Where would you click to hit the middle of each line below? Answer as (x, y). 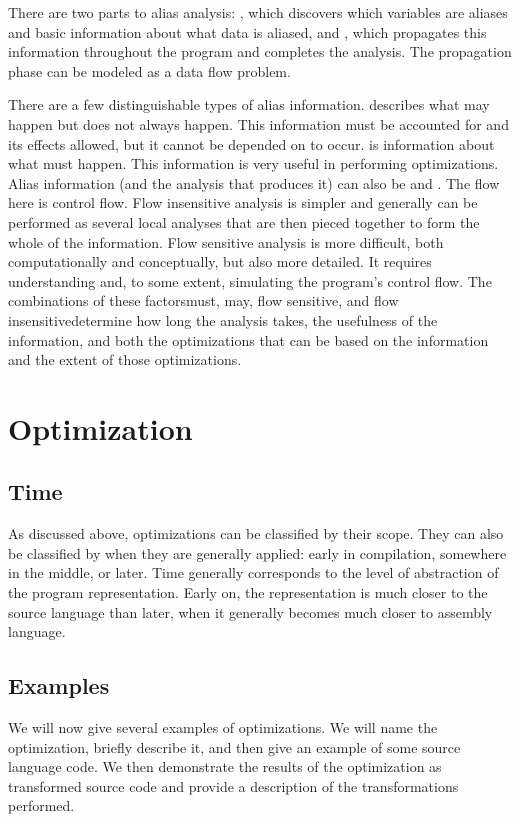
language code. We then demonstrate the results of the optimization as (225, 766)
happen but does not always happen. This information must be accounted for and (258, 123)
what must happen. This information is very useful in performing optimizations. (253, 163)
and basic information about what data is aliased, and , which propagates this (247, 31)
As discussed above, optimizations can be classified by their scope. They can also (256, 533)
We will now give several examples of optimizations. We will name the (223, 727)
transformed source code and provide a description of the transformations (233, 785)
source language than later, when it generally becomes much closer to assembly (250, 611)
